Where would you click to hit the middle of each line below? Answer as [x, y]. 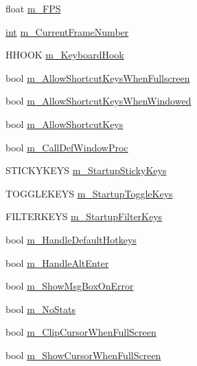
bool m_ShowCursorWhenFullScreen [83, 355]
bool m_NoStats [40, 309]
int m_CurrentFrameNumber [67, 31]
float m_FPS [33, 8]
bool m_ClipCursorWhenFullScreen [81, 332]
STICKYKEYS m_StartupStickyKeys [86, 170]
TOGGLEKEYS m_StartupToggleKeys [89, 193]
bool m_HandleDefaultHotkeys [71, 239]
